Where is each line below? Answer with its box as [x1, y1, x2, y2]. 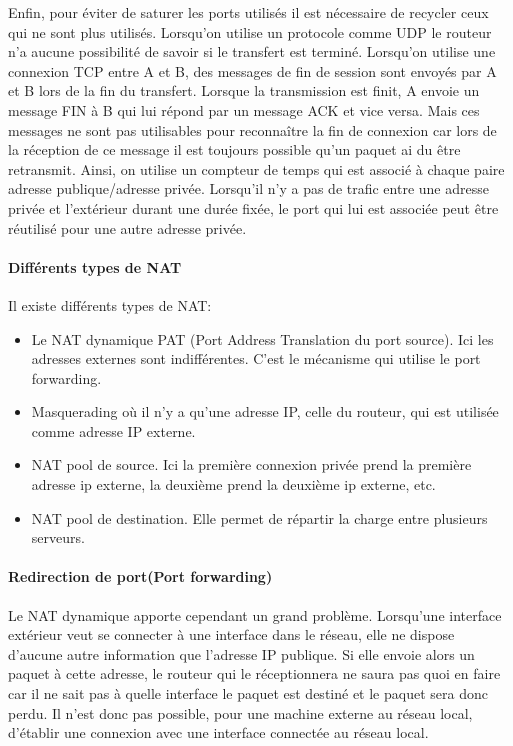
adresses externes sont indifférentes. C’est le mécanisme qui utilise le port [31, 348, 481, 369]
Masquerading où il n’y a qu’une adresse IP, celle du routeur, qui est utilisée [31, 401, 499, 422]
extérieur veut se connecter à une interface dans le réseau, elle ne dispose [8, 624, 455, 645]
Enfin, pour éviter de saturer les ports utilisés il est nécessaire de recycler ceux [8, 2, 489, 22]
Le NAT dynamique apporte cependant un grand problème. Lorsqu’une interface [8, 604, 502, 625]
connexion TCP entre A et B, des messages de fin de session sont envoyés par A [8, 60, 497, 81]
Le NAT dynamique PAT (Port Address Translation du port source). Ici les [31, 328, 494, 349]
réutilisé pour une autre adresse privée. [8, 217, 247, 238]
